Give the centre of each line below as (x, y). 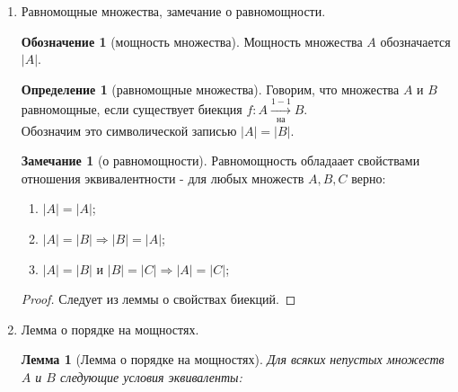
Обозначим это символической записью (129, 130)
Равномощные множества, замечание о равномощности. (173, 11)
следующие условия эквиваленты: (151, 376)
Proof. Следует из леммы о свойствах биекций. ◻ (159, 299)
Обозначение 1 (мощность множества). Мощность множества (192, 41)
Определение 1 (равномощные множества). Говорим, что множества (210, 89)
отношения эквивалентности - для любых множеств (163, 178)
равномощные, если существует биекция (132, 109)
